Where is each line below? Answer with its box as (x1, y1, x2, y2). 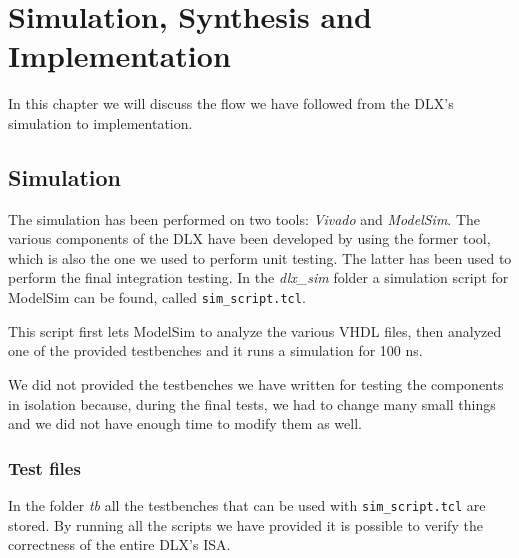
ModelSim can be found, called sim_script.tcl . (8, 287, 306, 308)
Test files (8, 455, 81, 480)
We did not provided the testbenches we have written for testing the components (8, 373, 504, 394)
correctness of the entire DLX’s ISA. (8, 534, 231, 555)
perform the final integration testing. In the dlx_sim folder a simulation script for (8, 267, 509, 288)
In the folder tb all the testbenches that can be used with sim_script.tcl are (8, 494, 486, 515)
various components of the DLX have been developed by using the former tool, (8, 228, 491, 249)
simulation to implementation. (8, 112, 193, 133)
